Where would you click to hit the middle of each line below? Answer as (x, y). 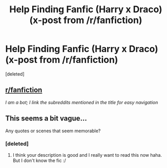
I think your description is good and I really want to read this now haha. (87, 155)
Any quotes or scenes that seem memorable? (53, 131)
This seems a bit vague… (46, 118)
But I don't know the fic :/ (39, 160)
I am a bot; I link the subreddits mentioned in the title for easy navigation (82, 102)
